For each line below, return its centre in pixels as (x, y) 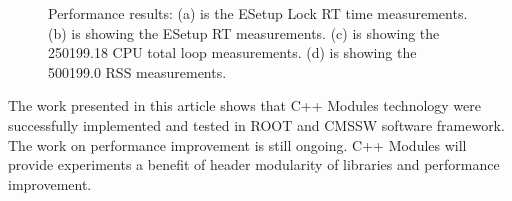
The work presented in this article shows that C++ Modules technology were (245, 105)
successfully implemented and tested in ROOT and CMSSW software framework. (256, 124)
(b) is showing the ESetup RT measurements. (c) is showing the (244, 32)
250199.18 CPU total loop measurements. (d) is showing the (232, 52)
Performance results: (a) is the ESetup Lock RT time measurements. (258, 13)
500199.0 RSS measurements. (137, 71)
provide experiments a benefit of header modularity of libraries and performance (254, 164)
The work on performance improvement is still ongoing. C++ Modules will (237, 144)
